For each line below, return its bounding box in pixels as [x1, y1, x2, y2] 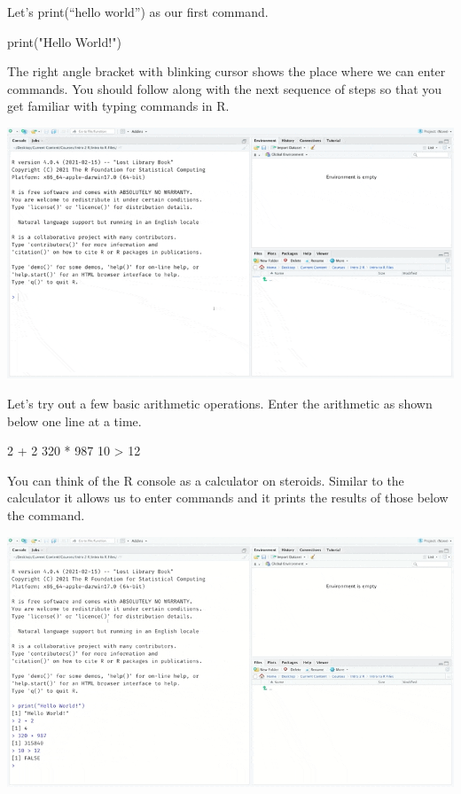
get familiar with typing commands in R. [7, 97, 230, 115]
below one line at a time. [7, 411, 142, 430]
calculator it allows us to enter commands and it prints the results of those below [7, 488, 449, 507]
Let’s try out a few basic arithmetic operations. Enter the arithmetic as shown [7, 394, 433, 413]
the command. [7, 506, 85, 525]
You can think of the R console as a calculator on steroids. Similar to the [7, 471, 404, 489]
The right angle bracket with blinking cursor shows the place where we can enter [7, 62, 446, 81]
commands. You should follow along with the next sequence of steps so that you [7, 79, 442, 97]
